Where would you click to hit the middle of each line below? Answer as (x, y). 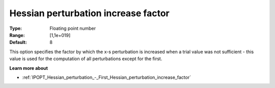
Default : (18, 42)
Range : (17, 35)
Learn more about (29, 68)
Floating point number (73, 28)
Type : (16, 28)
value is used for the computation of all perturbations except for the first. (86, 59)
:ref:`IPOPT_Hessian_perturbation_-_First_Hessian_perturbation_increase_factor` (106, 77)
